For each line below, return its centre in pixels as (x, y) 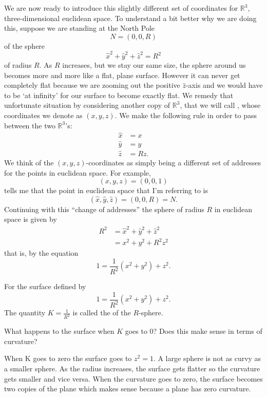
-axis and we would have (224, 85)
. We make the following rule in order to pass (186, 115)
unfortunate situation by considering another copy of (87, 105)
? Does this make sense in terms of (208, 331)
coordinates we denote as (43, 115)
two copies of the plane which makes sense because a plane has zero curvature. (128, 389)
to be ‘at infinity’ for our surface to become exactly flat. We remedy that (119, 95)
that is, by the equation (41, 253)
